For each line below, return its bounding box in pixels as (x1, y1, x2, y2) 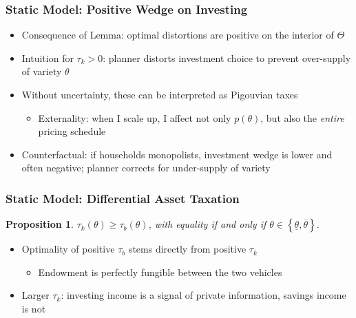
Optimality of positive (21, 242, 115, 256)
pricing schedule (38, 124, 106, 138)
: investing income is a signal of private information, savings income (61, 288, 346, 302)
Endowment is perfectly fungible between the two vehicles (38, 264, 282, 279)
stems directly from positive (128, 242, 247, 256)
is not (21, 301, 46, 315)
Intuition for (21, 50, 74, 65)
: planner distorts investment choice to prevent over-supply (103, 50, 351, 65)
